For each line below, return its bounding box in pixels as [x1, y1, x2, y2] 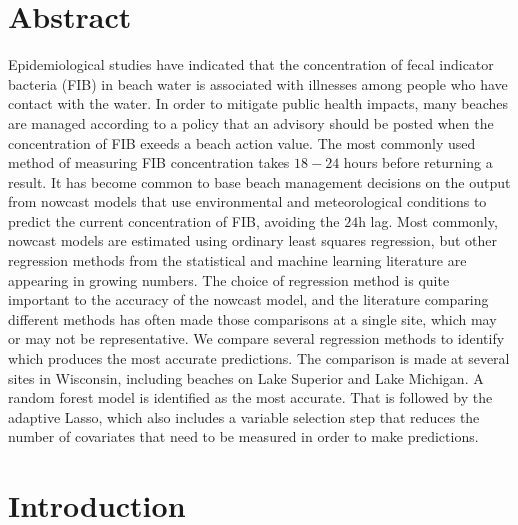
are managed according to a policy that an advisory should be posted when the [8, 112, 494, 133]
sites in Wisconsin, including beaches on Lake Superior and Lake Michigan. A [8, 367, 484, 388]
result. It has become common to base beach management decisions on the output [8, 171, 511, 192]
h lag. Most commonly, [358, 210, 498, 231]
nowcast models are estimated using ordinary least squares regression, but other [8, 230, 497, 251]
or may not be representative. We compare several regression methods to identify [8, 328, 505, 349]
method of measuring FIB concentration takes [8, 152, 290, 173]
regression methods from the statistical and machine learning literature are [8, 250, 467, 271]
